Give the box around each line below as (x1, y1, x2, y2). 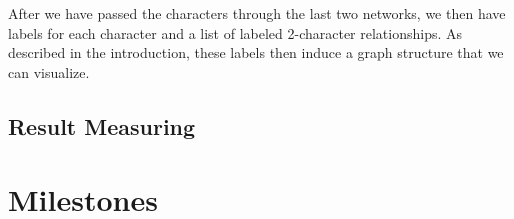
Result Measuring (8, 110, 196, 141)
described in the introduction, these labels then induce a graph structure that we (8, 42, 504, 63)
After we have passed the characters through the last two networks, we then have (8, 3, 506, 23)
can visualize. (8, 61, 90, 82)
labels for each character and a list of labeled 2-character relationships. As (8, 22, 463, 43)
